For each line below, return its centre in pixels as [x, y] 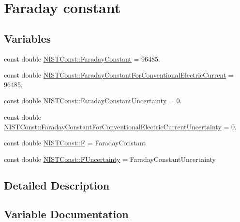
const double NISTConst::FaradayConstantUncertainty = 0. [93, 101]
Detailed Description [57, 185]
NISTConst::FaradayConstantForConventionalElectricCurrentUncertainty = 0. [120, 126]
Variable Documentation [66, 214]
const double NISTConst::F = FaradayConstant [75, 143]
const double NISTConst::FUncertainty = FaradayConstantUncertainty [110, 159]
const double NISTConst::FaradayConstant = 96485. [82, 58]
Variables [28, 38]
